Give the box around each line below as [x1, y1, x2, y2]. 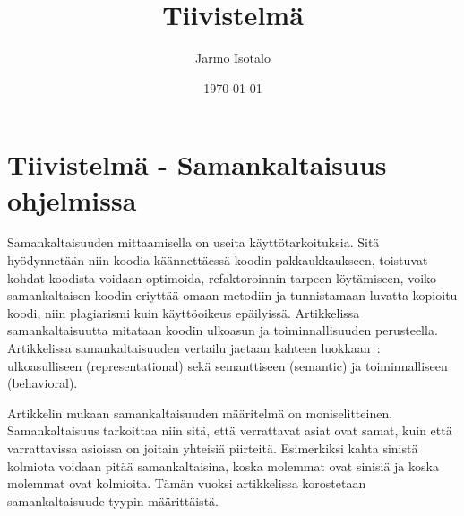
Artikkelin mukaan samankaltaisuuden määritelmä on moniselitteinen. [7, 403, 393, 422]
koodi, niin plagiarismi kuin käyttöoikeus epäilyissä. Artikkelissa [7, 303, 360, 322]
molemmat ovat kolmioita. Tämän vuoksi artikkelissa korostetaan [7, 474, 366, 493]
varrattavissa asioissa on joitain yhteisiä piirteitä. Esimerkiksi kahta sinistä [7, 438, 418, 457]
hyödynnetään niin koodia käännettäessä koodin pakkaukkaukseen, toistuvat [7, 251, 428, 270]
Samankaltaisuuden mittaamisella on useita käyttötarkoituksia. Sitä [7, 233, 380, 252]
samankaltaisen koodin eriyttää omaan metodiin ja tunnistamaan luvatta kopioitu [7, 286, 458, 305]
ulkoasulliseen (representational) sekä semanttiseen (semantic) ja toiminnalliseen [7, 356, 448, 374]
